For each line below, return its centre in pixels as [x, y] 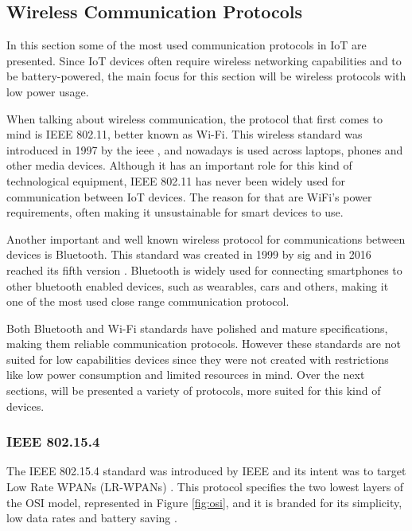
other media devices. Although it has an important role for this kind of [179, 165]
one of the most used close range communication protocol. [148, 301]
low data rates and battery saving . [92, 518]
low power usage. [48, 91]
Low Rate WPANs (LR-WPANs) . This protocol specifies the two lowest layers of [205, 487]
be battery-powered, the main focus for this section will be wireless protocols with [206, 76]
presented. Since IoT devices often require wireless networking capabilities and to [204, 60]
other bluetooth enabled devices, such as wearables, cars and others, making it [198, 285]
